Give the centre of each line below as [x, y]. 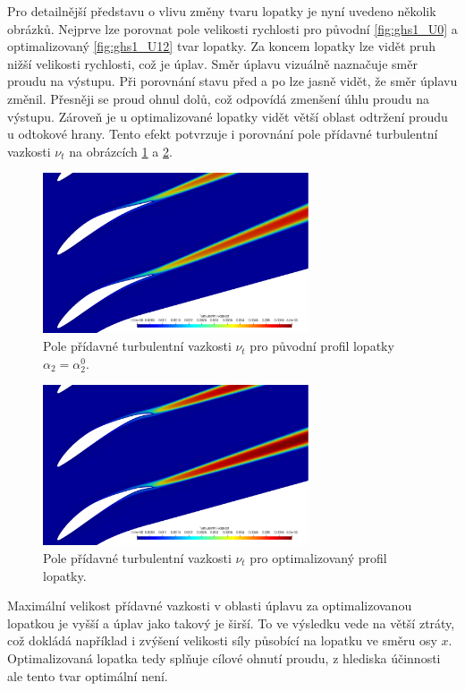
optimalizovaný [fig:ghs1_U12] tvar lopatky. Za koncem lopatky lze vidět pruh [221, 46]
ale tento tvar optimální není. [88, 675]
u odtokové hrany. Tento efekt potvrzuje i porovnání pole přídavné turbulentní [223, 134]
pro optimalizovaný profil [318, 557]
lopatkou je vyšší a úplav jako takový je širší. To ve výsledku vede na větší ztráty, [231, 623]
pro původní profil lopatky [322, 346]
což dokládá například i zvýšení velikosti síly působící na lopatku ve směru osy [222, 640]
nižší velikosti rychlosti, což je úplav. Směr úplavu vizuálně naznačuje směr [212, 63]
